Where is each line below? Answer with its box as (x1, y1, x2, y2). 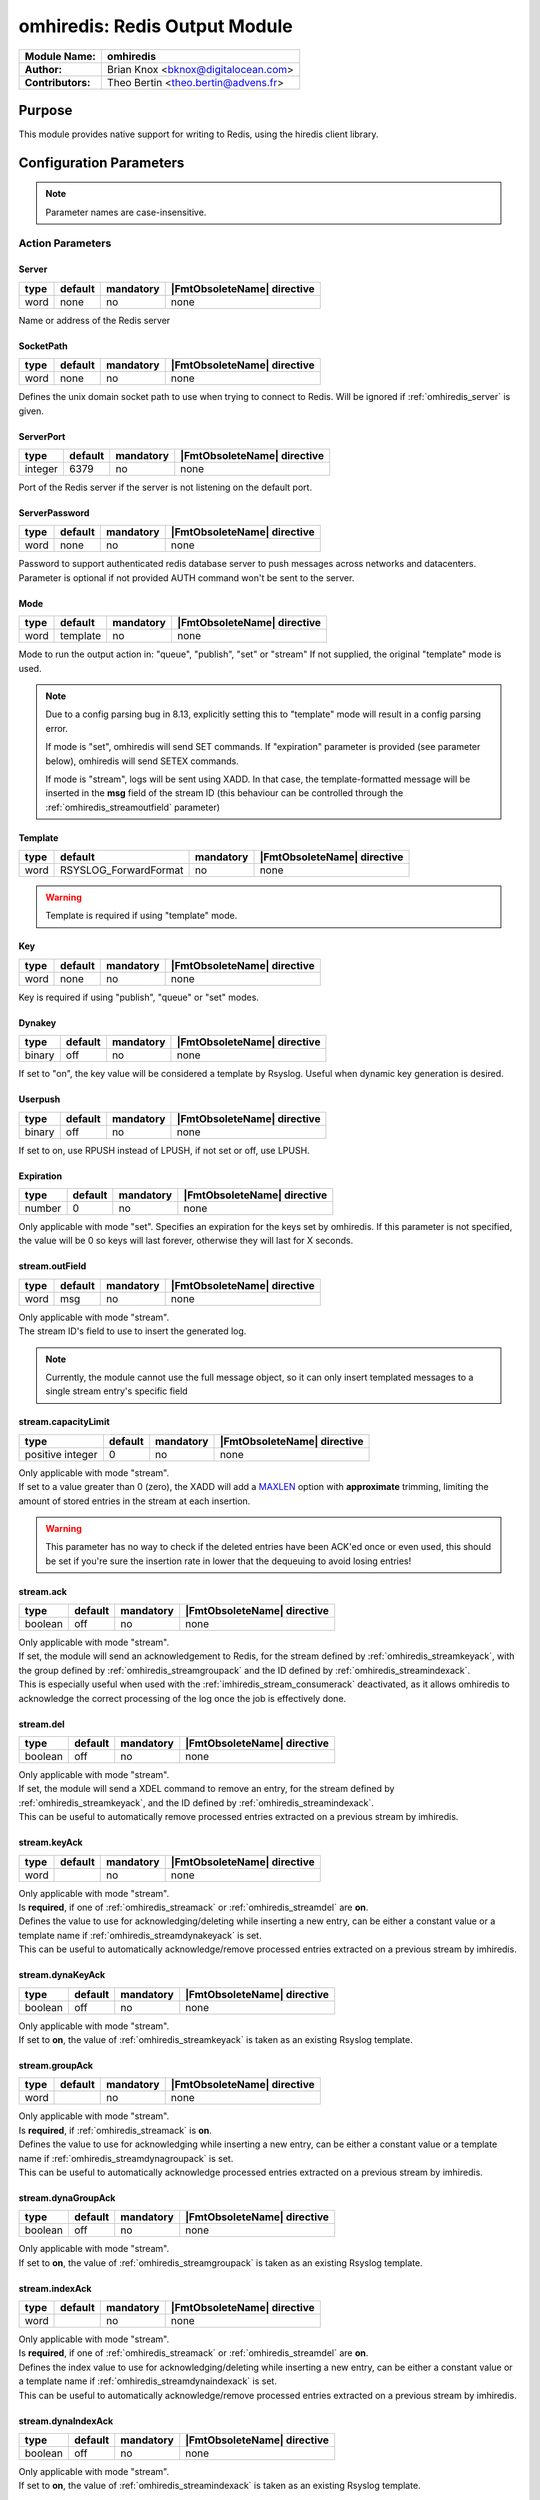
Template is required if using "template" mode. (45, 910, 238, 922)
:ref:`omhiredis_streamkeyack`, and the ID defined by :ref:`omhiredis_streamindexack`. (18, 1796, 374, 1809)
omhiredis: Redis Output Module (18, 15, 294, 37)
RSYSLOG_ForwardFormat (60, 863, 184, 877)
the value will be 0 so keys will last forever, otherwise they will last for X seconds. (18, 1235, 354, 1247)
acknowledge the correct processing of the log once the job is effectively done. (18, 1692, 347, 1704)
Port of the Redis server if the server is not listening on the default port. (18, 481, 313, 493)
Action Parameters (18, 236, 112, 250)
